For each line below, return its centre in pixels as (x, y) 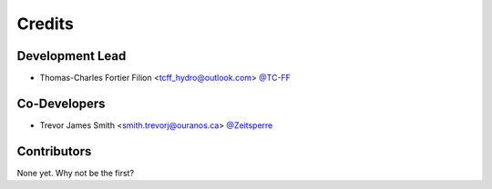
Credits (46, 24)
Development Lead (72, 56)
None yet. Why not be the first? (76, 173)
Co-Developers (61, 103)
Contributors (54, 151)
